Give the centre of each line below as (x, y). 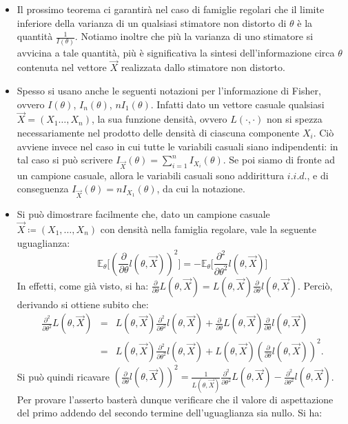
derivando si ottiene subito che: (83, 304)
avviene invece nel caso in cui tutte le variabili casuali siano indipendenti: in (177, 146)
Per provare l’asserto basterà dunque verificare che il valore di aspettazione (175, 399)
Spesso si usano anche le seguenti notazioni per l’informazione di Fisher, (169, 90)
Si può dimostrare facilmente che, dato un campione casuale (143, 214)
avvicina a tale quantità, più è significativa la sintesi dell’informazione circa (176, 52)
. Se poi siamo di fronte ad (279, 160)
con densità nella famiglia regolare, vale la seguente (208, 229)
